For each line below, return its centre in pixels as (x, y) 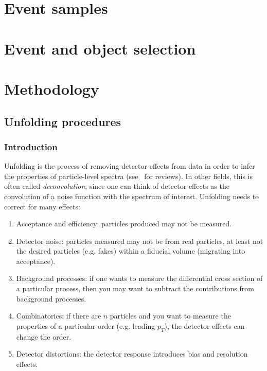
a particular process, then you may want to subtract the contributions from (135, 288)
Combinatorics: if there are (59, 316)
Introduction (31, 146)
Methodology (52, 88)
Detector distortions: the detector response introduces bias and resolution (132, 354)
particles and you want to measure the (170, 316)
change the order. (44, 336)
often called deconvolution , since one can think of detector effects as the (117, 186)
